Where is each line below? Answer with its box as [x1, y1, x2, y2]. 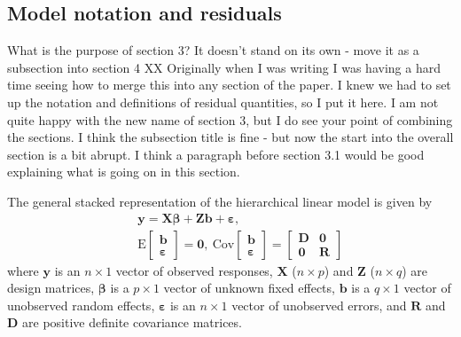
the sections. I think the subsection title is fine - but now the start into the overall [7, 128, 454, 146]
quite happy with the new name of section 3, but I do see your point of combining [7, 110, 453, 129]
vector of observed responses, [115, 261, 273, 279]
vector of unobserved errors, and [231, 295, 407, 314]
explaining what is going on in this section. [7, 162, 240, 181]
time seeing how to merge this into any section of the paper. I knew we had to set [7, 75, 451, 94]
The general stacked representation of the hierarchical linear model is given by [7, 192, 433, 210]
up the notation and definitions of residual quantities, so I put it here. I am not [7, 92, 439, 111]
